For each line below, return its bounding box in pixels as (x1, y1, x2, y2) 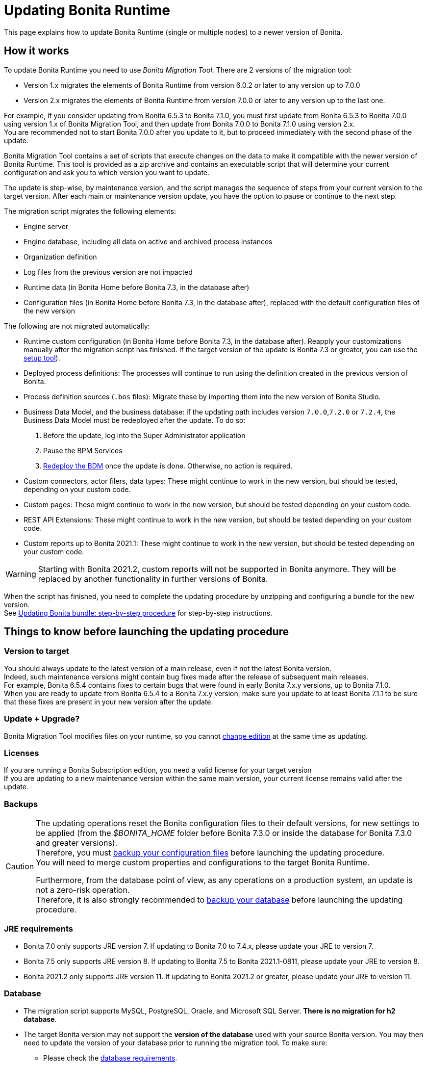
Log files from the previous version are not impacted (24, 267, 193, 276)
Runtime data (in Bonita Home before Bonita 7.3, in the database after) (24, 283, 250, 291)
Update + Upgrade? (4, 714, 80, 724)
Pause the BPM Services (43, 446, 123, 455)
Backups (4, 799, 38, 809)
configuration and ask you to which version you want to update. (4, 168, 210, 177)
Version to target (4, 646, 69, 656)
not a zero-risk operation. (36, 885, 130, 895)
